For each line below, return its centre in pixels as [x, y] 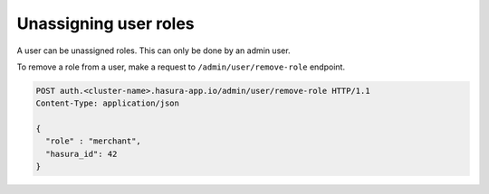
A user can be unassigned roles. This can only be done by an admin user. [153, 51]
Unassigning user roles [105, 23]
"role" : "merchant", [94, 141]
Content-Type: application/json [108, 103]
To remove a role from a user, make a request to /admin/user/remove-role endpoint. [181, 67]
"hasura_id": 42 [81, 154]
